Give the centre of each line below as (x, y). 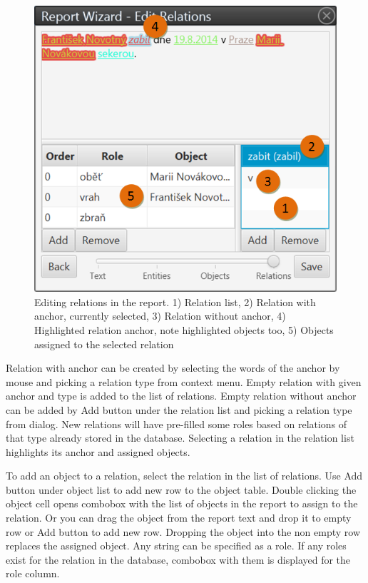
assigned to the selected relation (104, 344)
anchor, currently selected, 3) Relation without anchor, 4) (160, 316)
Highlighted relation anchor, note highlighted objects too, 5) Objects (184, 329)
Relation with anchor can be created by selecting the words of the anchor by (173, 368)
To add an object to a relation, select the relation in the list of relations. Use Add (184, 476)
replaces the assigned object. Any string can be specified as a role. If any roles (176, 546)
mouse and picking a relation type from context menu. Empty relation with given (184, 381)
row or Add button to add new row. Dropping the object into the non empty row (183, 531)
